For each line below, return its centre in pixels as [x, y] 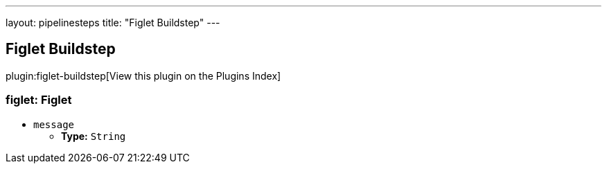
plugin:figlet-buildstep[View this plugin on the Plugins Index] [143, 75]
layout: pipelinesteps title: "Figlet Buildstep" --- [113, 23]
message [54, 124]
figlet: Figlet [39, 100]
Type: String [94, 136]
